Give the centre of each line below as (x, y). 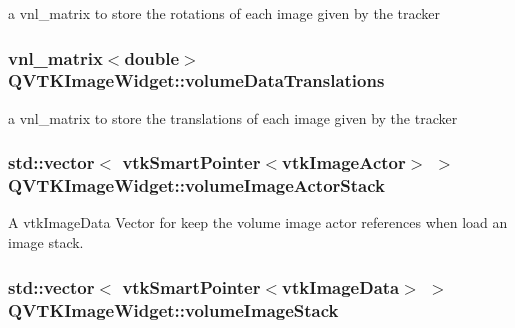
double (152, 57)
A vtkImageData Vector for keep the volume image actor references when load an (258, 222)
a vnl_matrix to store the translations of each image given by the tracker (233, 117)
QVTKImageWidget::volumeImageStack (173, 309)
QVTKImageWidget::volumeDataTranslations (196, 80)
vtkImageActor (344, 162)
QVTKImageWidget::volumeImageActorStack (197, 185)
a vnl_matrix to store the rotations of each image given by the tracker (224, 13)
